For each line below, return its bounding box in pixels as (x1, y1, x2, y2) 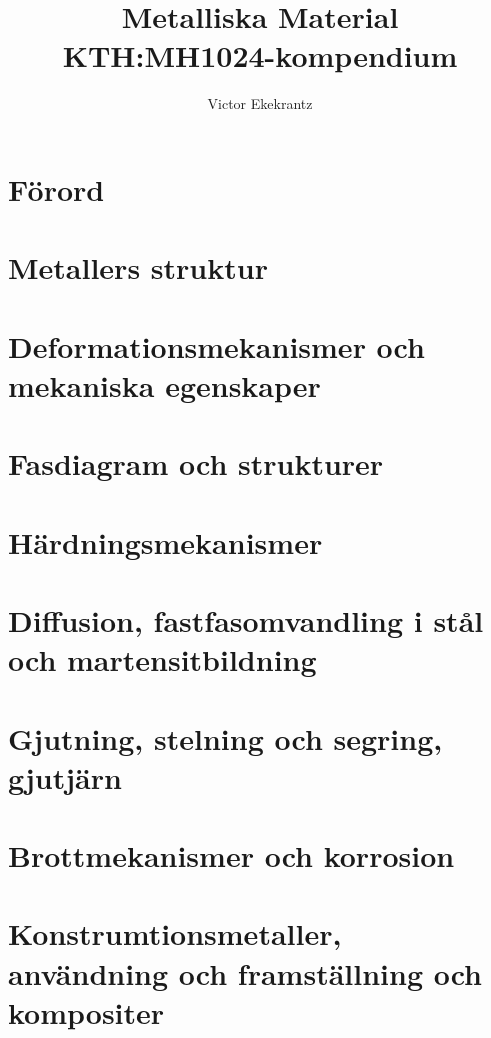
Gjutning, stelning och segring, (8, 717, 443, 758)
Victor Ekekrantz (207, 93, 313, 114)
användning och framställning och (8, 952, 483, 993)
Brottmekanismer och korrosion (8, 835, 455, 876)
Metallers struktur (8, 247, 268, 288)
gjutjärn (8, 756, 122, 797)
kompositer (8, 991, 165, 1032)
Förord (8, 168, 105, 209)
